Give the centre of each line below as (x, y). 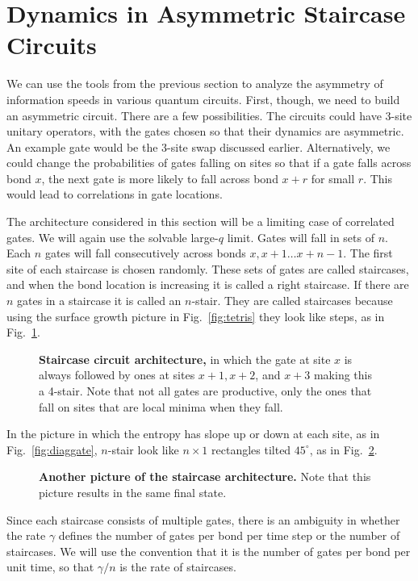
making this (343, 375)
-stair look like (143, 449)
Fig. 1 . (23, 332)
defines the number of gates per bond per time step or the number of (229, 535)
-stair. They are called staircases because (292, 301)
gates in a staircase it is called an (99, 301)
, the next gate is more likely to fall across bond (160, 178)
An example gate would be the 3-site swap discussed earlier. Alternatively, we (199, 146)
